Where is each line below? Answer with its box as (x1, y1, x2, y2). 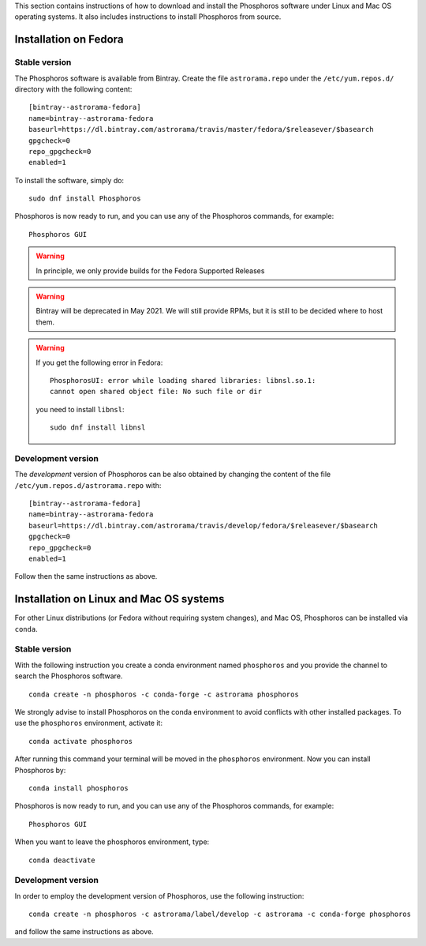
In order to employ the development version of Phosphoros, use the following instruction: (14, 891, 305, 900)
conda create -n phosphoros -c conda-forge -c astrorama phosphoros (28, 689, 299, 699)
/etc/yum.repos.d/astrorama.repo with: (14, 480, 162, 490)
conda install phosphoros (28, 783, 129, 793)
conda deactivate (28, 855, 95, 865)
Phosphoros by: (14, 765, 66, 775)
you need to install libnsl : (35, 404, 125, 414)
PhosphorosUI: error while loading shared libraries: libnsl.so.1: (50, 376, 316, 385)
